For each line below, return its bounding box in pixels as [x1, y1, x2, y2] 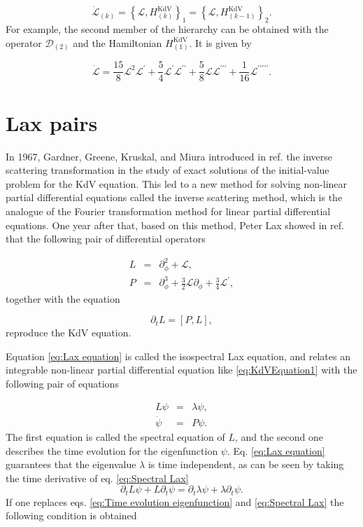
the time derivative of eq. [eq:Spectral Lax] [6, 470, 189, 485]
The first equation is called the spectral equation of [6, 429, 225, 444]
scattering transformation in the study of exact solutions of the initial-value [6, 163, 329, 177]
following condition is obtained [6, 508, 137, 523]
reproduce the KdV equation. [6, 325, 131, 340]
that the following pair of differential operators [6, 231, 206, 246]
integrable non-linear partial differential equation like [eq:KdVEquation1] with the [6, 362, 357, 377]
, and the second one [234, 429, 324, 444]
